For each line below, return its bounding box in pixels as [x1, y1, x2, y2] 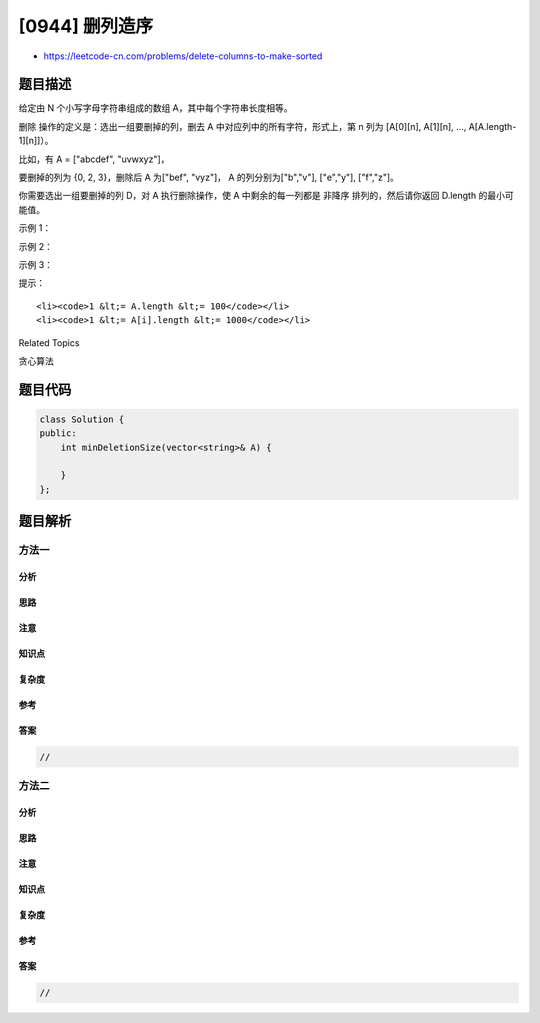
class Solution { [39, 413, 125, 425]
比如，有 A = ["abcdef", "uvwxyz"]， [18, 153, 170, 165]
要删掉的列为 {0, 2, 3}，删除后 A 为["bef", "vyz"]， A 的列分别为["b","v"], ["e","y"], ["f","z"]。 [18, 171, 400, 184]
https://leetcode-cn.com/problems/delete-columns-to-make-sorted [43, 50, 323, 62]
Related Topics [18, 336, 80, 349]
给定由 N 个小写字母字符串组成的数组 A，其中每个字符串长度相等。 [18, 102, 294, 114]
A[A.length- [468, 120, 517, 132]
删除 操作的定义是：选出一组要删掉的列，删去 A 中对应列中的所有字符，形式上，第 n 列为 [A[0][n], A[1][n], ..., [18, 120, 467, 132]
